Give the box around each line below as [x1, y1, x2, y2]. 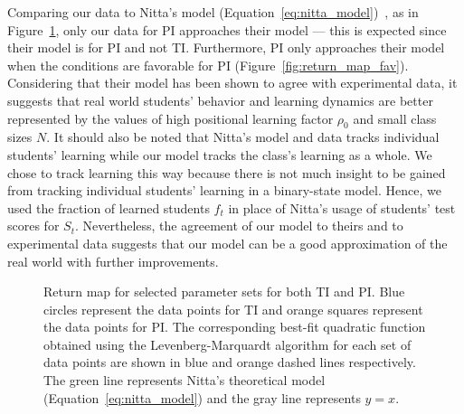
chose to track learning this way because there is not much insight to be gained [7, 163, 446, 182]
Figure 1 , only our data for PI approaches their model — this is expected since [7, 20, 447, 39]
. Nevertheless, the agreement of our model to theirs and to [74, 216, 403, 235]
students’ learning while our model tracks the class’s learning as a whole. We [7, 145, 432, 164]
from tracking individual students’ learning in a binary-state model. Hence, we [7, 181, 441, 200]
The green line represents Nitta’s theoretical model [43, 371, 326, 390]
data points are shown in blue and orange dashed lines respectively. [43, 353, 416, 372]
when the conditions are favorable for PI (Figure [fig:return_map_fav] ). [7, 55, 409, 74]
